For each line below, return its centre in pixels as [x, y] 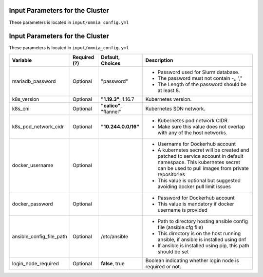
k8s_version [26, 99]
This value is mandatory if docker [196, 203]
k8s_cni [21, 109]
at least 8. [169, 90]
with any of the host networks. [192, 132]
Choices [111, 63]
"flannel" [111, 111]
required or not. [163, 266]
